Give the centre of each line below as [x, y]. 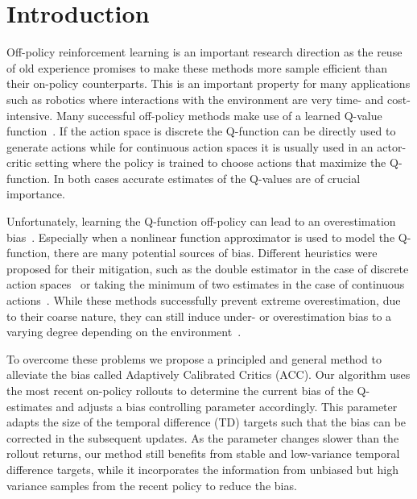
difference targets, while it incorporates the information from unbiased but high [203, 469]
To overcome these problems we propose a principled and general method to [194, 358]
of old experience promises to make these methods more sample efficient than [197, 67]
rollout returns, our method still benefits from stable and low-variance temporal [203, 453]
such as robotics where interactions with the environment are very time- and [195, 99]
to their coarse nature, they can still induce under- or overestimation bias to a [199, 316]
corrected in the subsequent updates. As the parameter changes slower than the [203, 437]
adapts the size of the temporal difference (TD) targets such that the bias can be [206, 422]
